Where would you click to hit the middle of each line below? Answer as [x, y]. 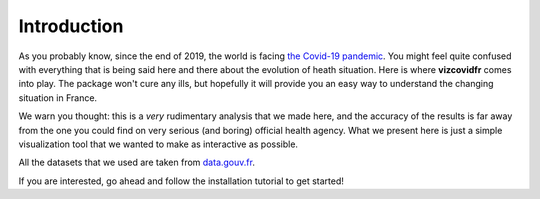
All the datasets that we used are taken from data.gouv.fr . [136, 162]
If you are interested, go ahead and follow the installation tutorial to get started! [181, 181]
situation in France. [58, 97]
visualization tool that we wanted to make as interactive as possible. [158, 144]
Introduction [71, 26]
